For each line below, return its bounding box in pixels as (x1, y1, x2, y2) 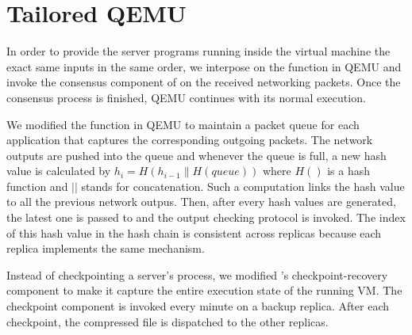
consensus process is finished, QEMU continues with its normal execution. (6, 89, 366, 105)
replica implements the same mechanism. (6, 240, 205, 257)
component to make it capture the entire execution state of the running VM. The (6, 282, 402, 299)
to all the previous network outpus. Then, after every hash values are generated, (6, 193, 396, 210)
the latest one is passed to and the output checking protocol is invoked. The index (6, 209, 406, 226)
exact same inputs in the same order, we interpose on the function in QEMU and (6, 58, 402, 74)
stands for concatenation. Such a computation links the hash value (81, 177, 405, 194)
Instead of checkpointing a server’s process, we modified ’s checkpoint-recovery (6, 266, 388, 283)
